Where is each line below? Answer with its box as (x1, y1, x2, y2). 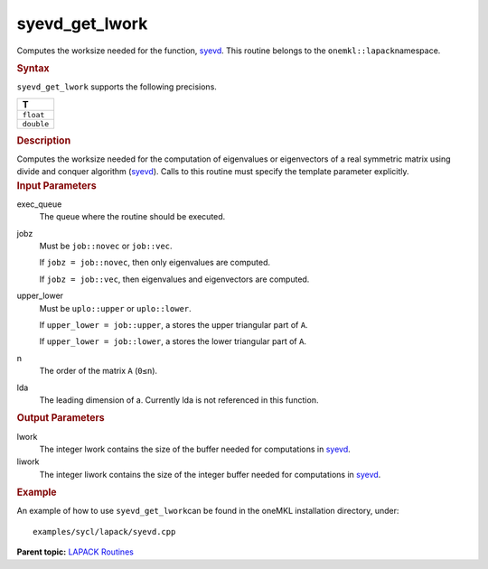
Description (16, 134, 71, 146)
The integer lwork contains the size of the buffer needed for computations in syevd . (39, 443, 352, 455)
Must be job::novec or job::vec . (39, 240, 173, 252)
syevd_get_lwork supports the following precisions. (16, 81, 217, 92)
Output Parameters (16, 412, 105, 424)
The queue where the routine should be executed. (39, 211, 226, 222)
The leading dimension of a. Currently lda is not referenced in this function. (39, 394, 319, 406)
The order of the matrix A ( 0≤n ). (39, 366, 158, 377)
